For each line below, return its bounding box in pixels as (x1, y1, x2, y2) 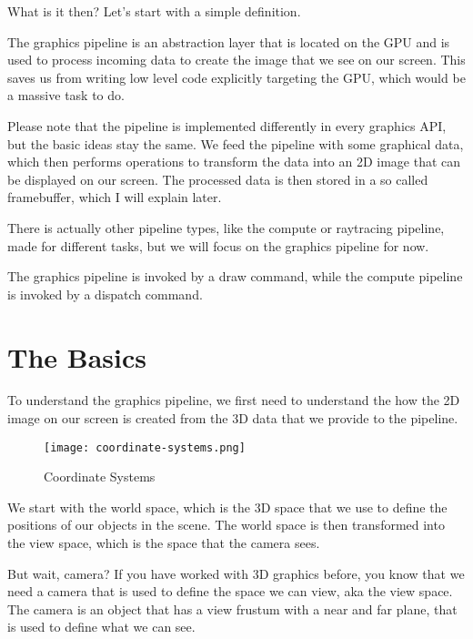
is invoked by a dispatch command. (7, 284, 203, 303)
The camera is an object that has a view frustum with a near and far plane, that (7, 599, 458, 618)
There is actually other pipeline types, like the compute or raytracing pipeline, (7, 218, 445, 237)
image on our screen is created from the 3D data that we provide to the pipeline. (7, 409, 458, 428)
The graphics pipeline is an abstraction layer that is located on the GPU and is (7, 32, 450, 51)
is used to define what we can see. (7, 617, 196, 636)
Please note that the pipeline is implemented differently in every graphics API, (7, 116, 447, 135)
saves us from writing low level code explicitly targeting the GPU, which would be (7, 67, 466, 86)
